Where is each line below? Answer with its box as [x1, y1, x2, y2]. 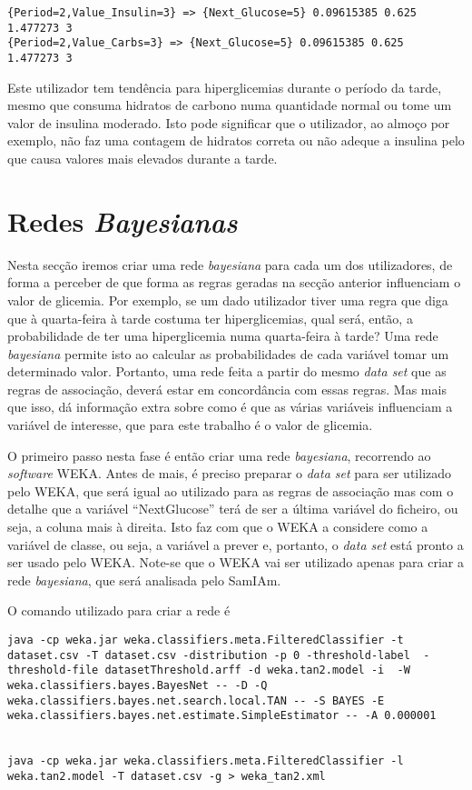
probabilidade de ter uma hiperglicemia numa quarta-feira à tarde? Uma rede [7, 326, 438, 345]
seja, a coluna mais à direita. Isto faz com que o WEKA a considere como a [7, 517, 428, 536]
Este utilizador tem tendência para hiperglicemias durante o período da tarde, [7, 77, 442, 96]
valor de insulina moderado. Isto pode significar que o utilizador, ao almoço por [7, 113, 450, 132]
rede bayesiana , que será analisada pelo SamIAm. [7, 570, 281, 589]
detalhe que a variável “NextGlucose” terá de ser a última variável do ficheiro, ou [7, 499, 458, 518]
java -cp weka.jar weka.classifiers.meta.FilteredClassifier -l [7, 755, 404, 768]
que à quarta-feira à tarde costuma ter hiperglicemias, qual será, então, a [7, 308, 413, 327]
